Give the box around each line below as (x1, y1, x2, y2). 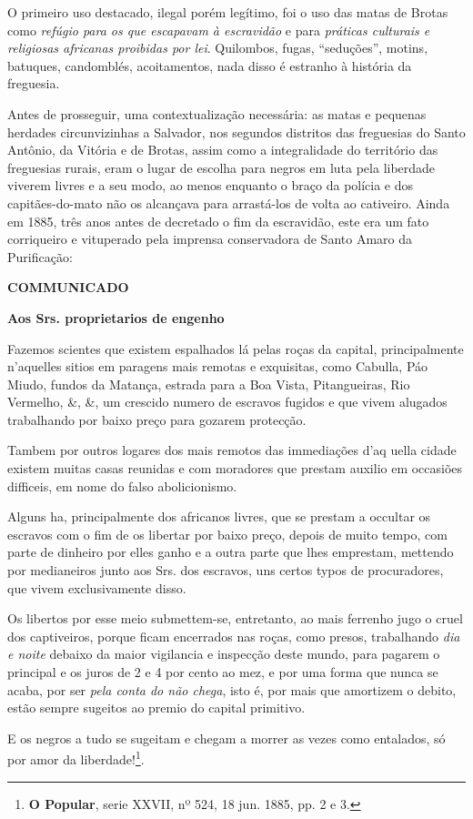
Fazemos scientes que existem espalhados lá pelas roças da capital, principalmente (7, 339, 464, 358)
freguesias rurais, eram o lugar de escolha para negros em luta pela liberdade (7, 157, 436, 177)
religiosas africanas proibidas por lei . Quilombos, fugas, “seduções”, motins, (7, 38, 428, 57)
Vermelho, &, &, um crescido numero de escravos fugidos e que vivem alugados (7, 392, 448, 411)
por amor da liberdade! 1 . (7, 747, 145, 769)
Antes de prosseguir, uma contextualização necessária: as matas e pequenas (7, 104, 427, 123)
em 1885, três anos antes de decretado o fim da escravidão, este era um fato (7, 211, 429, 230)
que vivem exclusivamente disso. (7, 578, 186, 597)
